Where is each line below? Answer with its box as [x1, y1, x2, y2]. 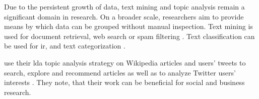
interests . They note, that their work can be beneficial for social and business [4, 77, 245, 87]
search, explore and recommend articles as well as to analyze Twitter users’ [4, 67, 236, 77]
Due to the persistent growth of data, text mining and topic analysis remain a [4, 1, 245, 11]
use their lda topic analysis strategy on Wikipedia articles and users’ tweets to [4, 57, 246, 67]
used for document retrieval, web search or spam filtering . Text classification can [4, 30, 255, 41]
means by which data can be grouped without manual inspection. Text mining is [4, 21, 253, 31]
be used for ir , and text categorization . [4, 40, 125, 51]
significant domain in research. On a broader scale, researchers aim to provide [4, 11, 244, 21]
